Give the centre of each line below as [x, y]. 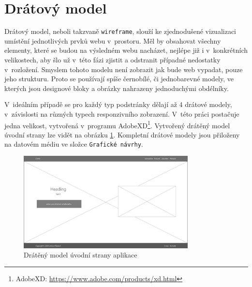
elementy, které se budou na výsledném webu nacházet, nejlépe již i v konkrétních [126, 50]
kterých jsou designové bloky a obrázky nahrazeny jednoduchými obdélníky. [117, 88]
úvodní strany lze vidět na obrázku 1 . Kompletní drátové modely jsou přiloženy [122, 134]
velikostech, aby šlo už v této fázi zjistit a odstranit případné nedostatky [112, 59]
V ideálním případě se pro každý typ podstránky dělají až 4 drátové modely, [118, 104]
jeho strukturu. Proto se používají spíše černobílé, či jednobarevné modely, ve [119, 79]
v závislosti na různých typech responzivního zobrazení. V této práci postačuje [122, 113]
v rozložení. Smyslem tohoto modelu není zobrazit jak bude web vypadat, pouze [124, 69]
